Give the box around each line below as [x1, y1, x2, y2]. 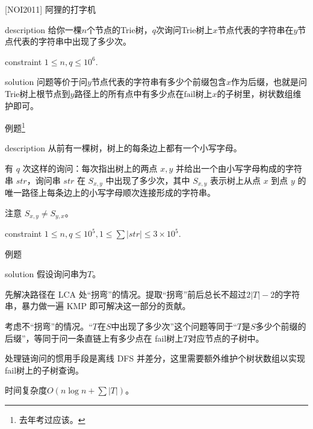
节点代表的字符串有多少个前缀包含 [91, 75, 226, 88]
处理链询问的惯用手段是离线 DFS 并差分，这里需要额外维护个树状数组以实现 [5, 352, 305, 365]
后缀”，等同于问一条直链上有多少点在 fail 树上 [5, 331, 184, 344]
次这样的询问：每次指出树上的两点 [22, 162, 158, 174]
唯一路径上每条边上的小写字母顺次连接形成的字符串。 [5, 186, 215, 199]
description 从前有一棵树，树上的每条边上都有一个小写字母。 [5, 142, 242, 154]
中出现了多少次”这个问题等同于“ [111, 320, 237, 333]
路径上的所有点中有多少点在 [74, 87, 184, 99]
